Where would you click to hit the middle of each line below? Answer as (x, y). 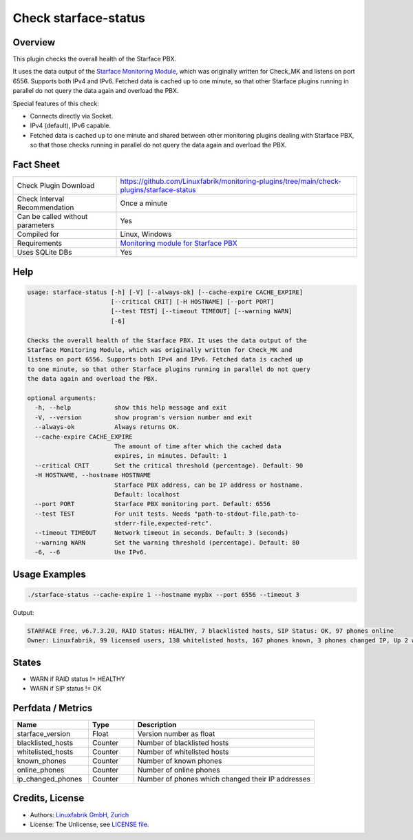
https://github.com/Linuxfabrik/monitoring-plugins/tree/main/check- (231, 181)
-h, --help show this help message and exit (131, 408)
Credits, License (49, 798)
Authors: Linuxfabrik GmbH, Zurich (80, 815)
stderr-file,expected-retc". (163, 524)
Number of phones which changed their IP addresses (224, 779)
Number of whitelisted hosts (183, 752)
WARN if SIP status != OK (66, 689)
